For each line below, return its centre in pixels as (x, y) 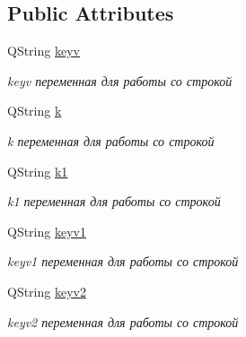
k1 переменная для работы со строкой (114, 201)
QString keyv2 (47, 291)
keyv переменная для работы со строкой (120, 80)
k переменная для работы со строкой (111, 140)
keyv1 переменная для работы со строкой (123, 261)
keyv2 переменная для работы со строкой (123, 321)
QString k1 (38, 171)
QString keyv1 (47, 231)
